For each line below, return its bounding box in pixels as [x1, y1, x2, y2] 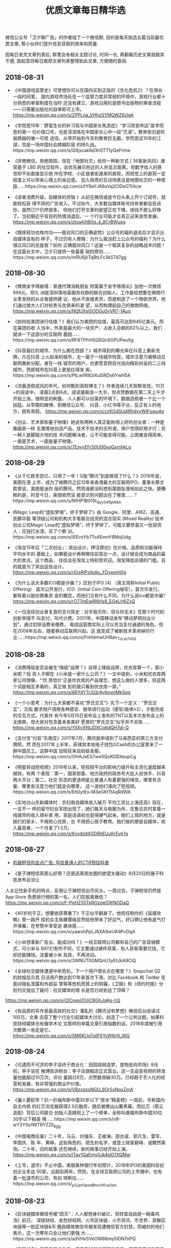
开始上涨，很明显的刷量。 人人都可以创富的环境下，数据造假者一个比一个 [12, 395, 166, 401]
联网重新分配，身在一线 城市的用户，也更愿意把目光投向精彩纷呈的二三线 [12, 360, 166, 366]
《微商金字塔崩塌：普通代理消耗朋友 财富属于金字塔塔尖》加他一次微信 [12, 283, 161, 289]
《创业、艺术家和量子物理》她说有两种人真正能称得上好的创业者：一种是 [12, 419, 164, 425]
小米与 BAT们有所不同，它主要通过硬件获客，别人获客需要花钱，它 [26, 945, 165, 951]
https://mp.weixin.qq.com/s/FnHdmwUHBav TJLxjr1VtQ [24, 634, 136, 642]
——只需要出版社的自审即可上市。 [12, 106, 84, 112]
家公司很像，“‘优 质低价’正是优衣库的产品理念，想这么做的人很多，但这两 [12, 677, 166, 683]
